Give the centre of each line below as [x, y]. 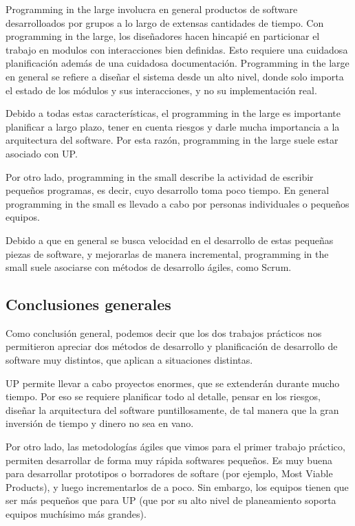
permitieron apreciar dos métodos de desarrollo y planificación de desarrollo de [172, 346]
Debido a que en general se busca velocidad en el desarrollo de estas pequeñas [170, 240]
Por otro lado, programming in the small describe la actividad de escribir [160, 176]
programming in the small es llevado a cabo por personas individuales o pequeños [177, 203]
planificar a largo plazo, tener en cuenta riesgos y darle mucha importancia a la [173, 126]
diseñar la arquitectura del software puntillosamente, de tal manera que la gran [172, 409]
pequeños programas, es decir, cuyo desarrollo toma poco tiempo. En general [168, 190]
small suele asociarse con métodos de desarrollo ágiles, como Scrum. [149, 267]
